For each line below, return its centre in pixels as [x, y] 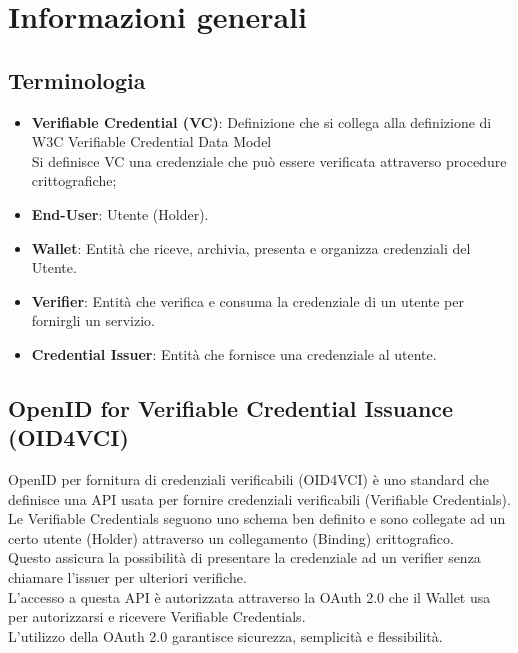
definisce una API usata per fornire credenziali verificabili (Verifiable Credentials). [259, 498]
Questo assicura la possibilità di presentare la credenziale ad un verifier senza [244, 557]
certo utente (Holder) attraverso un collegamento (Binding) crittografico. [231, 537]
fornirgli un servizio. [93, 320]
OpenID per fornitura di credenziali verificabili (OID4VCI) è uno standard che [249, 479]
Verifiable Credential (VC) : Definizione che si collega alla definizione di [261, 121]
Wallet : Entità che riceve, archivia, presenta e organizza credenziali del [251, 247]
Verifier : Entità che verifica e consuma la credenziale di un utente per [247, 300]
